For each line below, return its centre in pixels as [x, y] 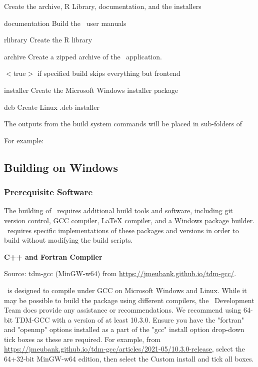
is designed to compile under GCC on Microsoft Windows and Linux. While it [127, 290]
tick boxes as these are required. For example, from [82, 339]
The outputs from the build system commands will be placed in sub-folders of [123, 124]
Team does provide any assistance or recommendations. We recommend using [123, 310]
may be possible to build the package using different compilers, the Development [129, 300]
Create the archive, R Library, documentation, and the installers [103, 6]
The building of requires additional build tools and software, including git [118, 210]
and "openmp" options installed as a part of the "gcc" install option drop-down [124, 329]
